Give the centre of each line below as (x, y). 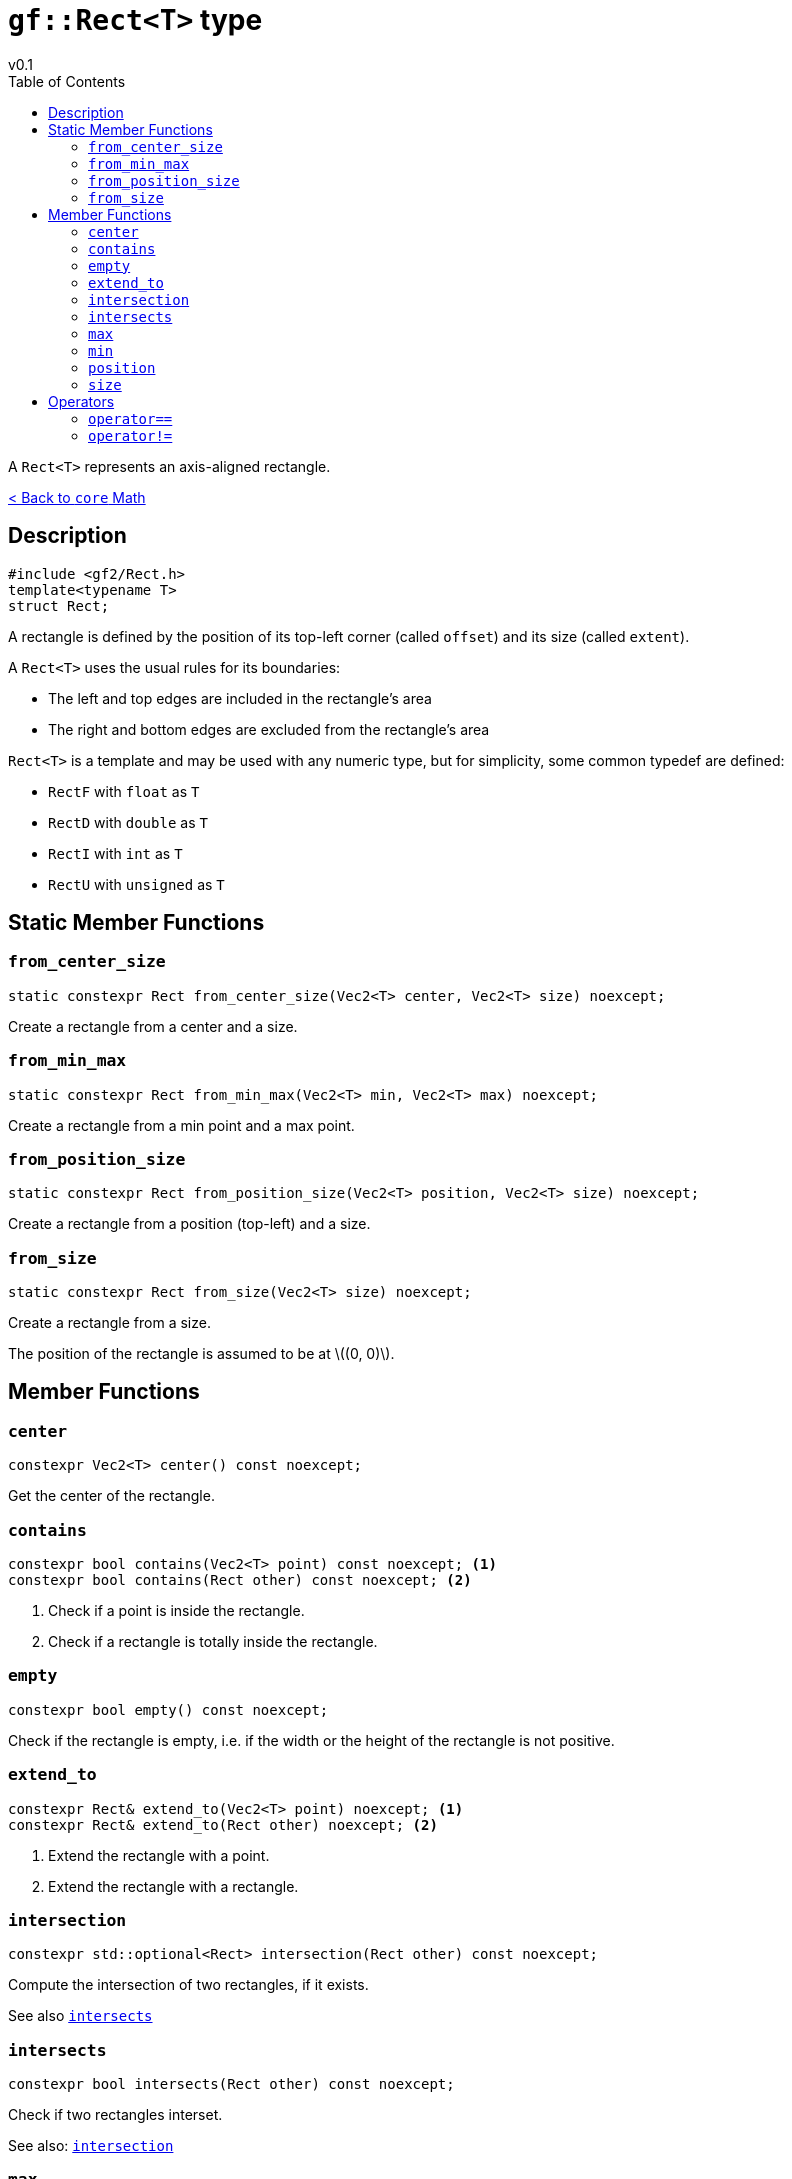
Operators (81, 401)
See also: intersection (91, 2146)
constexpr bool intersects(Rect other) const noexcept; (231, 2084)
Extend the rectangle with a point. (159, 1855)
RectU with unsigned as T (136, 884)
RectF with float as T (124, 791)
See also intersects (80, 2016)
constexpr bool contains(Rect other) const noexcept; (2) (240, 1580)
